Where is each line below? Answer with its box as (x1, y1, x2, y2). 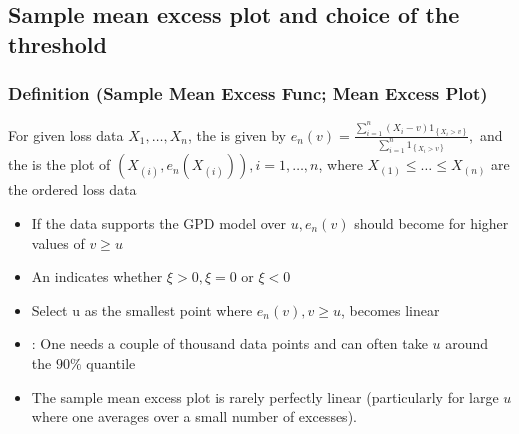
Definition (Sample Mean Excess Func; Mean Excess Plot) (8, 81, 488, 106)
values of (31, 232, 85, 253)
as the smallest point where (84, 299, 253, 320)
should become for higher (354, 213, 509, 234)
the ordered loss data (8, 179, 137, 200)
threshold (8, 28, 107, 59)
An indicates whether (31, 266, 163, 287)
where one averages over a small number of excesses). (31, 406, 357, 427)
